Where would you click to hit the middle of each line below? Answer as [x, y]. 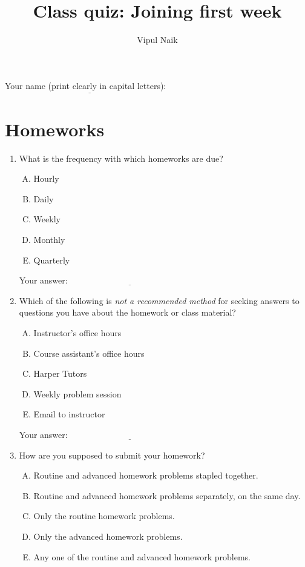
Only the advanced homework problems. [108, 536]
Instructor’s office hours [77, 333]
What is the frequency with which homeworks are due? [121, 158]
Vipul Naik [157, 40]
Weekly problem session [77, 393]
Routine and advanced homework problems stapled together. [146, 475]
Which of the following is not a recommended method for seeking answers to [159, 300]
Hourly [46, 178]
